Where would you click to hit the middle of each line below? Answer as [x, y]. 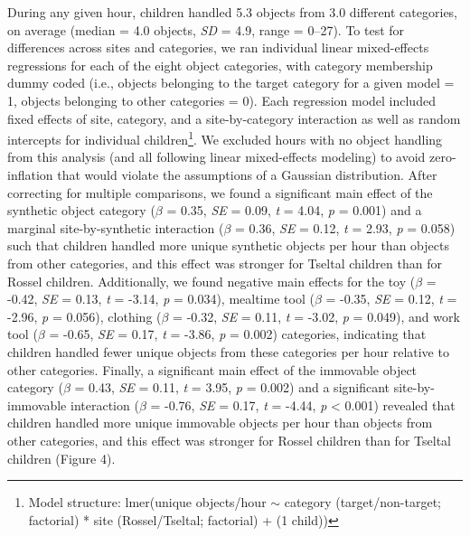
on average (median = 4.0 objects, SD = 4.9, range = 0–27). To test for [206, 29]
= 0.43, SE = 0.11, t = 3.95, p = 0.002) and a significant [232, 387]
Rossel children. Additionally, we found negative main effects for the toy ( [211, 281]
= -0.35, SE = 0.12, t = [391, 299]
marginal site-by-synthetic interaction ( [116, 227]
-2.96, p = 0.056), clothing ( [85, 316]
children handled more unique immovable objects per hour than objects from [220, 423]
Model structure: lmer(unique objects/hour [147, 502]
